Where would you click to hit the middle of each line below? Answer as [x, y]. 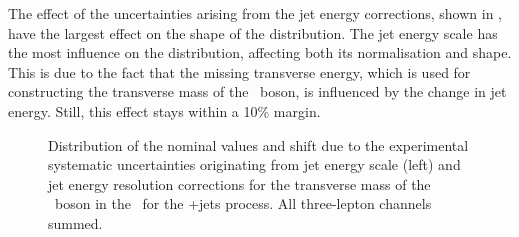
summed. [75, 222]
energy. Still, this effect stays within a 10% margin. [164, 110]
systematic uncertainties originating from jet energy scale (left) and [254, 164]
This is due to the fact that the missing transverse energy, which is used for [239, 71]
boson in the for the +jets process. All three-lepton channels [243, 203]
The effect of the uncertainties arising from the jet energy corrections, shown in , [255, 13]
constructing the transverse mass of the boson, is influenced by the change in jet [257, 91]
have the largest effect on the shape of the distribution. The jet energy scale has [253, 32]
